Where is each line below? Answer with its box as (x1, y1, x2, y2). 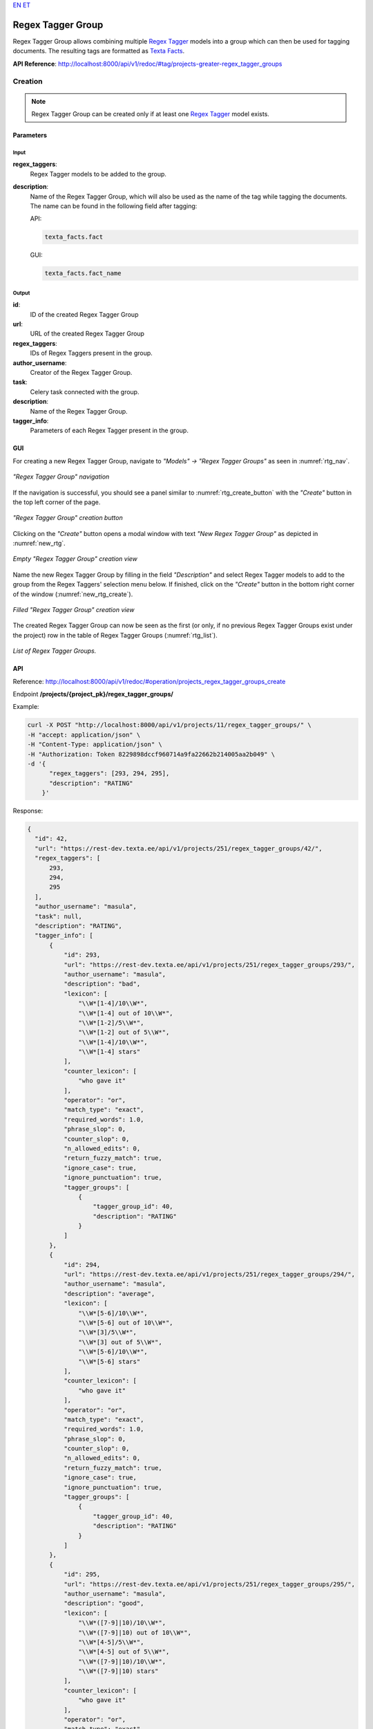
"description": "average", (63, 1290, 155, 1297)
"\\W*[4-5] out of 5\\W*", (78, 1648, 170, 1656)
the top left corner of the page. (12, 498, 101, 506)
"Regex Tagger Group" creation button (12, 514, 124, 522)
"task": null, (35, 912, 83, 920)
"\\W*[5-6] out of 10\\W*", (78, 1319, 173, 1326)
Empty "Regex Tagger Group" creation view (12, 555, 138, 563)
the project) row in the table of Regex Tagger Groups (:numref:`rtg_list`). (12, 631, 218, 639)
